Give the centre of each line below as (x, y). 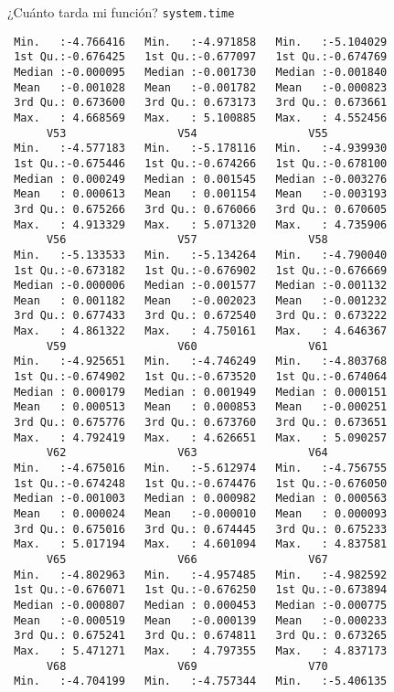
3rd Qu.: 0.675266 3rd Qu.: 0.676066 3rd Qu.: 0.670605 (201, 209)
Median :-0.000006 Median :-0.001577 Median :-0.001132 (201, 286)
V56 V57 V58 (187, 240)
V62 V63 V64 (187, 453)
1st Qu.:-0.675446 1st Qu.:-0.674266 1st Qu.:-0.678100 (201, 163)
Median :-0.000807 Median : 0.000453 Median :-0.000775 (201, 605)
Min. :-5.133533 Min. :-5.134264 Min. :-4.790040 (201, 255)
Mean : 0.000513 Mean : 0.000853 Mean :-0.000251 (201, 407)
